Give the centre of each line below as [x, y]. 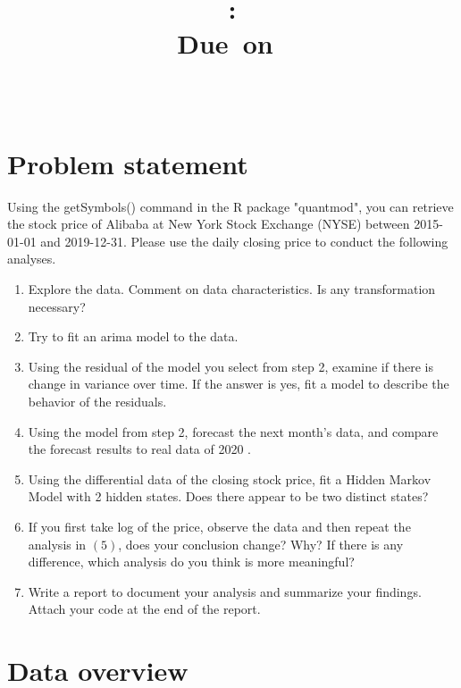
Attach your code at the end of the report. [144, 609]
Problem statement [128, 163]
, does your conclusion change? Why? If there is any [261, 544]
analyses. [32, 259]
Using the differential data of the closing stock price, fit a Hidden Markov [230, 478]
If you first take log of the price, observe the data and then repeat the [219, 526]
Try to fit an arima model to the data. [133, 336]
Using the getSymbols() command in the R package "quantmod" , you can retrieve [230, 206]
